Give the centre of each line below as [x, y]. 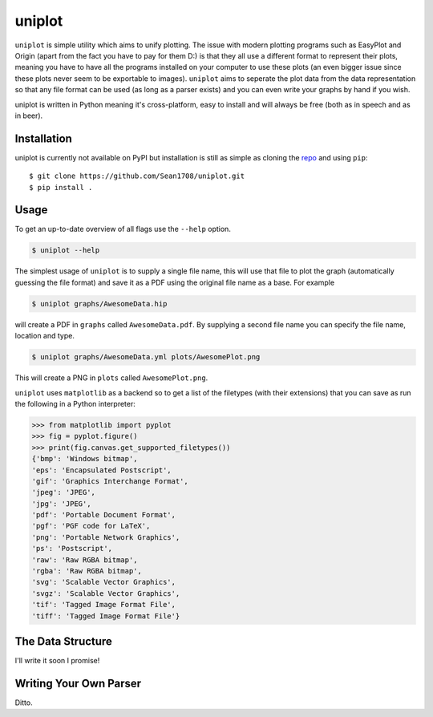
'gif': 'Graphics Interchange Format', [110, 481]
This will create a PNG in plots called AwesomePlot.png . [111, 378]
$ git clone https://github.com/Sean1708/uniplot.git [137, 176]
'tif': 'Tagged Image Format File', [104, 605]
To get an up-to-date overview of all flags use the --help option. [123, 229]
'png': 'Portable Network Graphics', [106, 537]
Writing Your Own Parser [78, 683]
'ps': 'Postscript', [72, 549]
